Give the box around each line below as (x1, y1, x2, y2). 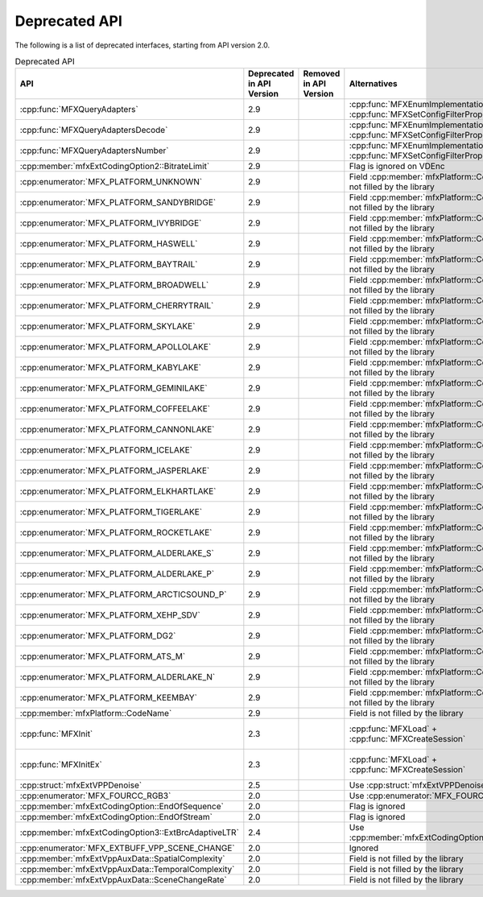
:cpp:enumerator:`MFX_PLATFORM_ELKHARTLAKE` (19, 486, 217, 497)
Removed (303, 68, 341, 80)
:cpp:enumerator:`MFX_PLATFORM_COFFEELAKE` (19, 403, 211, 415)
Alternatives (349, 78, 398, 89)
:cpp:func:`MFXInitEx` (19, 759, 102, 771)
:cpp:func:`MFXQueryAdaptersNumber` (19, 145, 169, 156)
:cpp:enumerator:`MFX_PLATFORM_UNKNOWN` (19, 176, 203, 188)
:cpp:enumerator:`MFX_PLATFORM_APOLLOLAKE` (19, 341, 212, 353)
